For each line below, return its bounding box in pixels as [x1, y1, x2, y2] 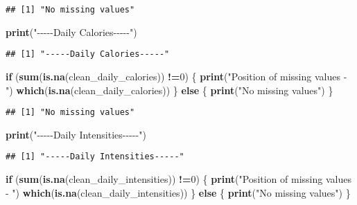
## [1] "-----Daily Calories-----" [6, 49, 170, 60]
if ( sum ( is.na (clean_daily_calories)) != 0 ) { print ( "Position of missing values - [6, 69, 347, 83]
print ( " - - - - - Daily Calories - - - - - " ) [6, 24, 137, 39]
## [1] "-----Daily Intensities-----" [6, 152, 184, 162]
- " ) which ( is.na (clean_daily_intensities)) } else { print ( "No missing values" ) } [6, 185, 351, 199]
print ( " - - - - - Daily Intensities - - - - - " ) [6, 127, 146, 141]
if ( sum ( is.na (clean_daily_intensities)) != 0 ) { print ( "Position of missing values [6, 172, 351, 186]
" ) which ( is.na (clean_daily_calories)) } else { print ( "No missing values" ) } [6, 82, 333, 97]
